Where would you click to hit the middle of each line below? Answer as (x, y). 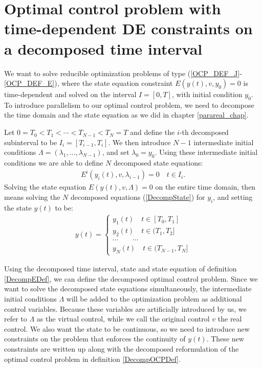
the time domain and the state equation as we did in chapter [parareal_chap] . (126, 115)
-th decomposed (204, 132)
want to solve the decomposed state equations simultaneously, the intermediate (128, 289)
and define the (152, 132)
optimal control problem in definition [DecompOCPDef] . (92, 359)
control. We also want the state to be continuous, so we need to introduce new (127, 328)
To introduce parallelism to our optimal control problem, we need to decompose (129, 105)
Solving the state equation (45, 187)
